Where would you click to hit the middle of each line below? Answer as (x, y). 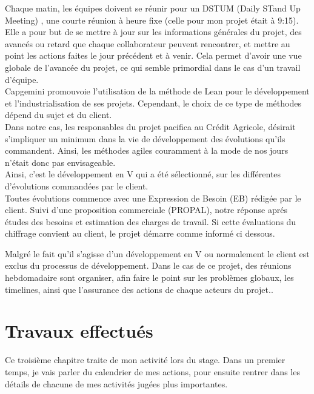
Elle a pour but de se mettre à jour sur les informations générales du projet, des (153, 32)
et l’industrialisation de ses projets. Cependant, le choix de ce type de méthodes (153, 103)
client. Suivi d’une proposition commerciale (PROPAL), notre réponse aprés (146, 210)
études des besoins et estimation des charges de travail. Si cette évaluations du (151, 221)
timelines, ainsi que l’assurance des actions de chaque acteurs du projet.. (139, 289)
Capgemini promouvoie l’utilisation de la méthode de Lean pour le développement (157, 91)
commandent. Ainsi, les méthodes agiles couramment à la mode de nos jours (147, 150)
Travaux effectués (79, 331)
